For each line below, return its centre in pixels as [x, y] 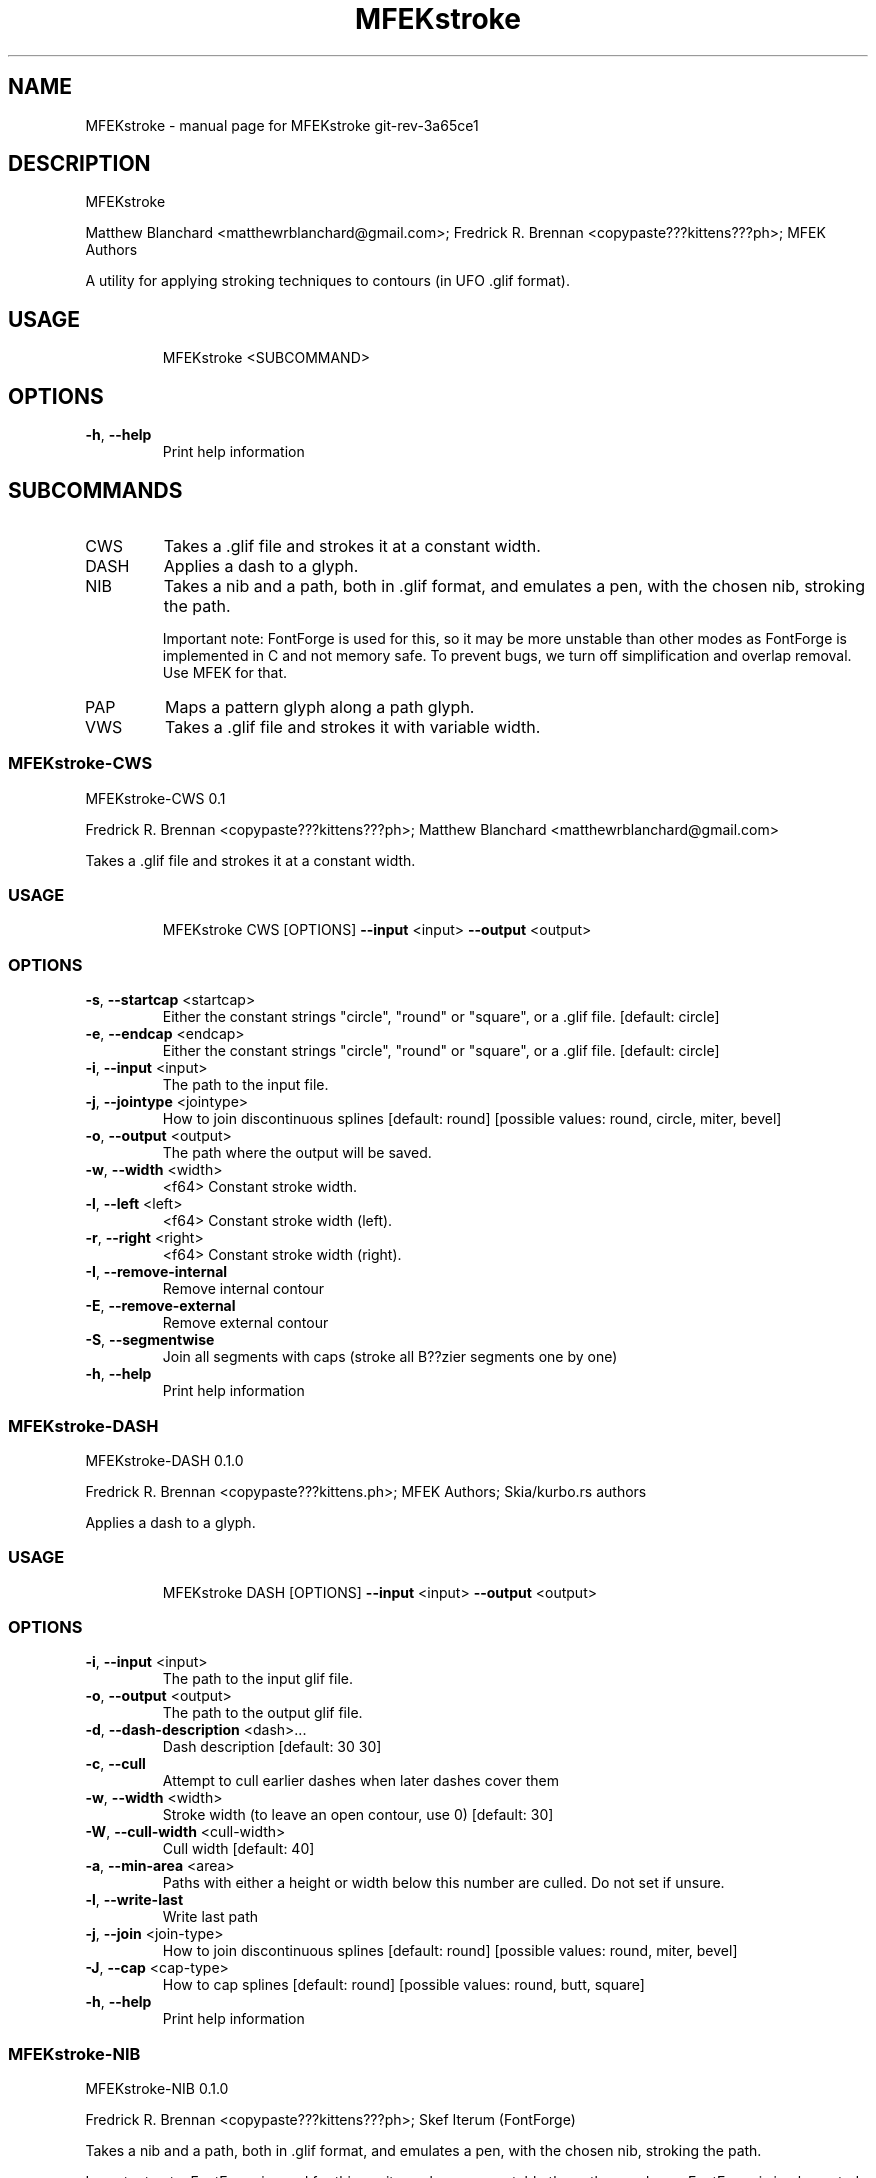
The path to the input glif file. [257, 1679]
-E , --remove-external [160, 1306]
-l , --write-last [134, 1900]
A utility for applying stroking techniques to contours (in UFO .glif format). [327, 281]
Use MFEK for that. [225, 672]
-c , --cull [115, 1764]
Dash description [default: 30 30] [272, 1747]
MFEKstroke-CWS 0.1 [155, 798]
